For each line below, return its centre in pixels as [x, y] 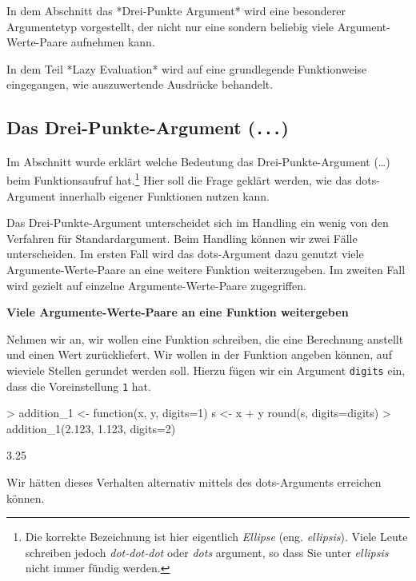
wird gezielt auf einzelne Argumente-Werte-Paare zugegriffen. [156, 285]
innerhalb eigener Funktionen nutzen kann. [164, 195]
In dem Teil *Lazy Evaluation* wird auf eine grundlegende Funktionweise [187, 68]
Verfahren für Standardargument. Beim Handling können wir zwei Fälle [182, 238]
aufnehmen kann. [113, 42]
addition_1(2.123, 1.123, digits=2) [91, 428]
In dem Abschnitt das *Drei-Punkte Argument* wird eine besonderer [176, 10]
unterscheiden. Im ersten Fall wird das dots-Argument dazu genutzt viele [185, 254]
